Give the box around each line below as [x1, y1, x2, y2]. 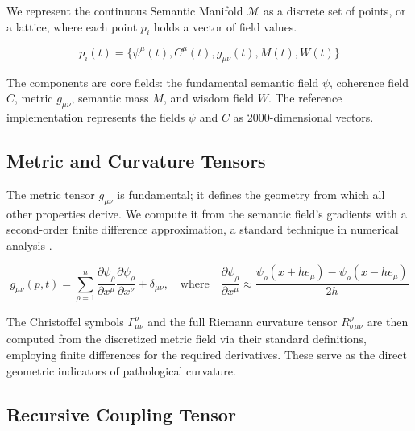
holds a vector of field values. [153, 18, 297, 35]
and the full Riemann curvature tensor [147, 313, 338, 330]
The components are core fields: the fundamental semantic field [6, 73, 319, 90]
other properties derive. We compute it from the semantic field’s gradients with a [6, 205, 407, 222]
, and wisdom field [163, 89, 254, 106]
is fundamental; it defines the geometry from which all [117, 185, 385, 202]
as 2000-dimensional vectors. [233, 109, 374, 126]
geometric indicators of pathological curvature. [6, 362, 236, 379]
